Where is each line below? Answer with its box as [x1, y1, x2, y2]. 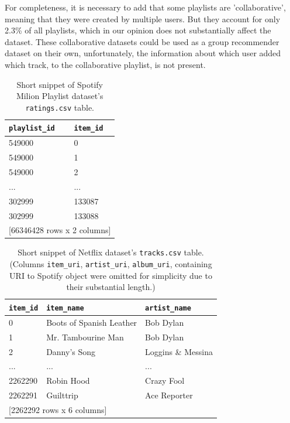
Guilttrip [46, 389, 78, 401]
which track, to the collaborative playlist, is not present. [5, 58, 206, 70]
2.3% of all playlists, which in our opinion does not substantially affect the [5, 24, 271, 36]
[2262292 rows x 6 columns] [9, 403, 107, 415]
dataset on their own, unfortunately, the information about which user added [5, 47, 281, 59]
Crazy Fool [145, 374, 185, 387]
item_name [46, 303, 84, 312]
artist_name [145, 303, 191, 312]
